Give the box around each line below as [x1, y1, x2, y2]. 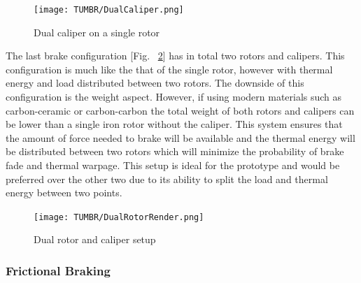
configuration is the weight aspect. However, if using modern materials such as [6, 89, 342, 104]
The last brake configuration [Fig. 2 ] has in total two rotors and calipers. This [6, 48, 345, 63]
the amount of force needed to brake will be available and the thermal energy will [6, 130, 355, 145]
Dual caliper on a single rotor [34, 24, 160, 39]
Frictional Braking [6, 261, 111, 279]
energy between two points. [6, 185, 122, 200]
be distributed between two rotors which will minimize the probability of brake [6, 144, 344, 159]
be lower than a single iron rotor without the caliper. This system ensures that [6, 117, 343, 131]
